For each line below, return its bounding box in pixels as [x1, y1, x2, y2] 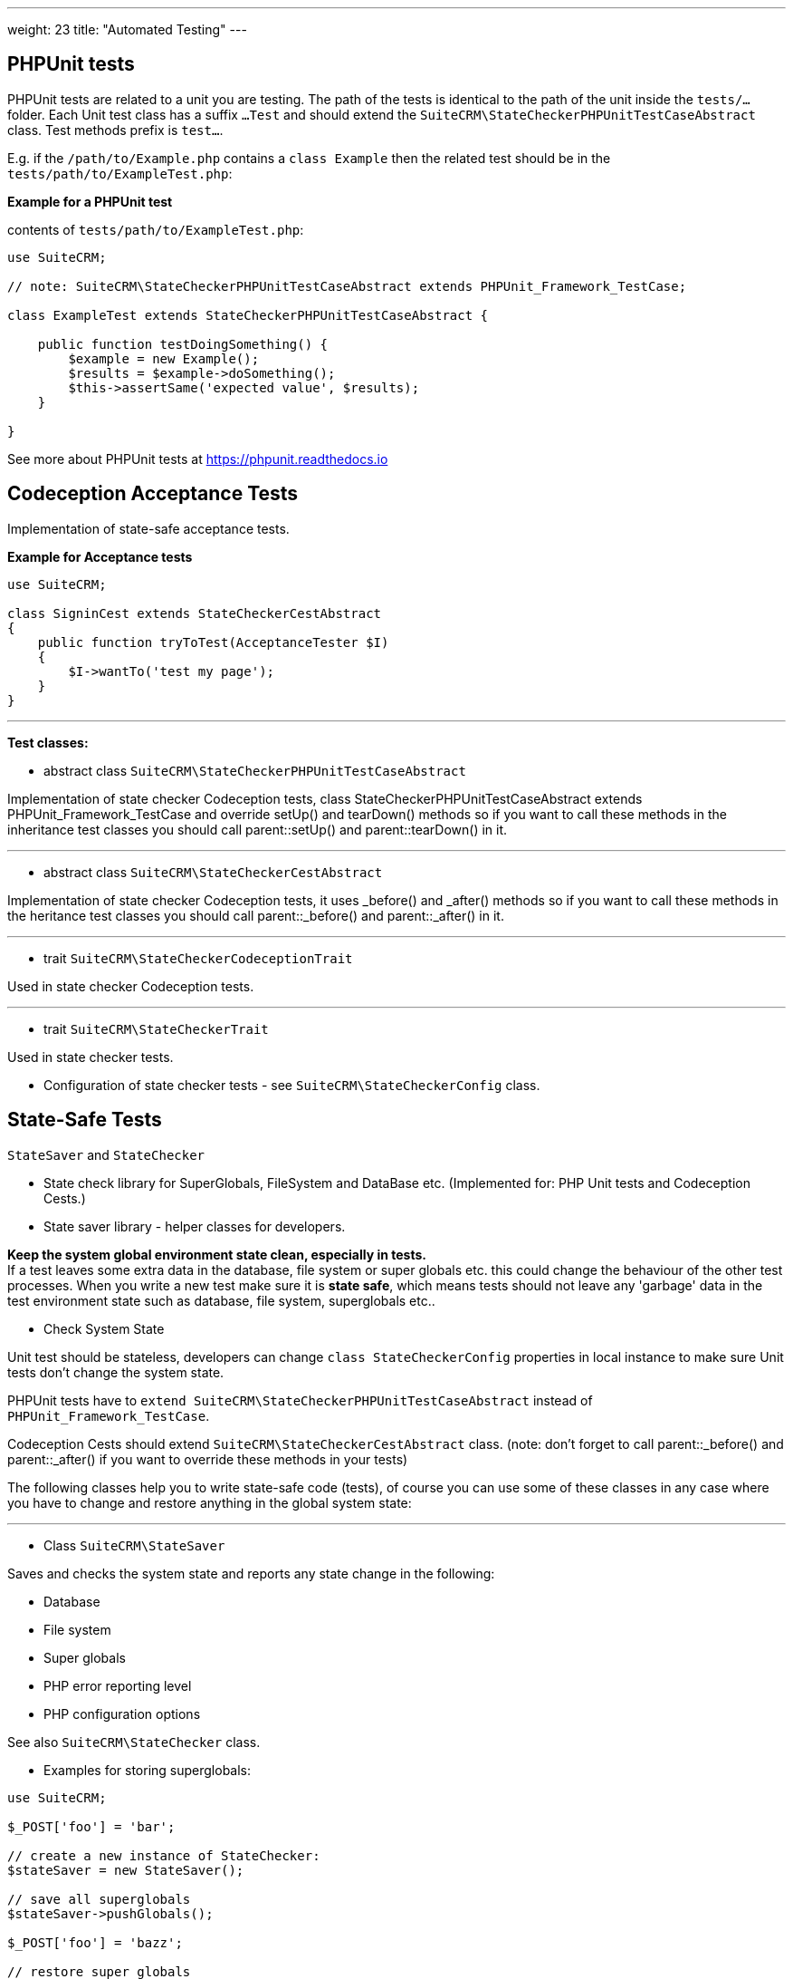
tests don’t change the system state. [7, 1364, 225, 1380]
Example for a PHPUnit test [7, 193, 173, 209]
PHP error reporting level [43, 1677, 192, 1694]
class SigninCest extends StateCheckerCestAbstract [7, 605, 382, 621]
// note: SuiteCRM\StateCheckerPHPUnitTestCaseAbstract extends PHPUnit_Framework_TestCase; [7, 278, 687, 294]
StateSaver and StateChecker [7, 1146, 205, 1163]
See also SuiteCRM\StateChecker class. [7, 1733, 261, 1750]
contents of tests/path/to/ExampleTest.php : [7, 221, 304, 237]
